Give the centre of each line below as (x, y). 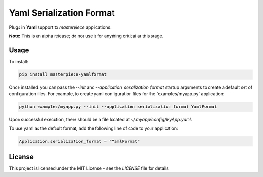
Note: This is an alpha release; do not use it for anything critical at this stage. (86, 36)
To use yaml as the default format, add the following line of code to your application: (94, 128)
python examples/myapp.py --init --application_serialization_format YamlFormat (118, 107)
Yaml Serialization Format (62, 13)
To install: (19, 61)
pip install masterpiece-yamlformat (63, 74)
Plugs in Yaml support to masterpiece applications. (60, 27)
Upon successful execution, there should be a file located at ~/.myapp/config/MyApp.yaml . (101, 120)
